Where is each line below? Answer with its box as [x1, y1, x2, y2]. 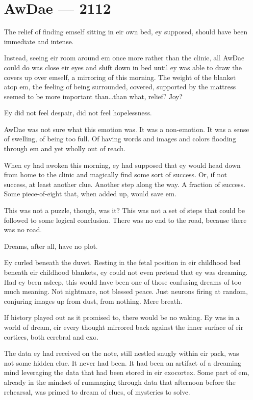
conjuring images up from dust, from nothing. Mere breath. [4, 295, 182, 306]
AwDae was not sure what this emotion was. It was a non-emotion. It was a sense [4, 124, 249, 134]
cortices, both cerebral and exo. [4, 331, 99, 342]
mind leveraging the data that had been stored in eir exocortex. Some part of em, [4, 367, 249, 377]
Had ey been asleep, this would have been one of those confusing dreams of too [4, 276, 242, 287]
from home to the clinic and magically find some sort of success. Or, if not [4, 169, 227, 180]
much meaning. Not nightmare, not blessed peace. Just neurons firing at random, [4, 286, 248, 296]
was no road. [4, 224, 42, 235]
